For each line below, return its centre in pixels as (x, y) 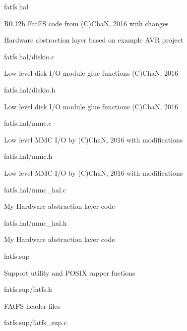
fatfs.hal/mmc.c (28, 123)
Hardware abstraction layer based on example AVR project (94, 40)
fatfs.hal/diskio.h (30, 89)
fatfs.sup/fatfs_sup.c (35, 322)
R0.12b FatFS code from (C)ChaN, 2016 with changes (86, 23)
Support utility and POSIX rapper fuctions (70, 272)
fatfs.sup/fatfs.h (28, 289)
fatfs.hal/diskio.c (29, 56)
